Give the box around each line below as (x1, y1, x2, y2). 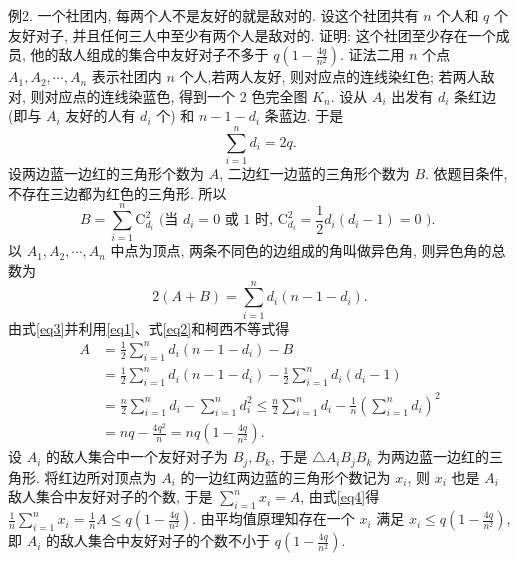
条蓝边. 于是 (264, 105, 344, 126)
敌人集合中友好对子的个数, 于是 (8, 486, 213, 507)
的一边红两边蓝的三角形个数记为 (180, 466, 391, 487)
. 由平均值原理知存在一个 (192, 508, 355, 529)
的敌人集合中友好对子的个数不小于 (46, 530, 271, 551)
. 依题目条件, (425, 163, 508, 184)
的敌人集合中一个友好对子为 (46, 446, 229, 467)
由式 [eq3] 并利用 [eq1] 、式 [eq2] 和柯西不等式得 (8, 317, 290, 338)
